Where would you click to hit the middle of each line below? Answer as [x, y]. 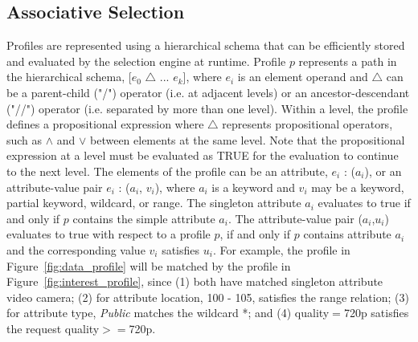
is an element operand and [303, 77]
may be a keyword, [358, 187]
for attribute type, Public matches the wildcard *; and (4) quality [168, 313]
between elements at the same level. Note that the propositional [248, 139]
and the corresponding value [76, 249]
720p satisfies [376, 313]
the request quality [53, 328]
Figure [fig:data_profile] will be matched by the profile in [149, 265]
